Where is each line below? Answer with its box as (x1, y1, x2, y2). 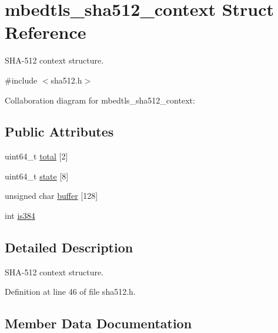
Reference (5, 20, 86, 44)
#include (5, 74, 38, 86)
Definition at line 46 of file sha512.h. (5, 285, 136, 298)
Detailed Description (5, 238, 133, 257)
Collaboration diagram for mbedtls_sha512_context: (5, 94, 195, 106)
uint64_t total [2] (5, 150, 68, 162)
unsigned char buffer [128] (5, 189, 98, 202)
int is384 (5, 209, 35, 222)
